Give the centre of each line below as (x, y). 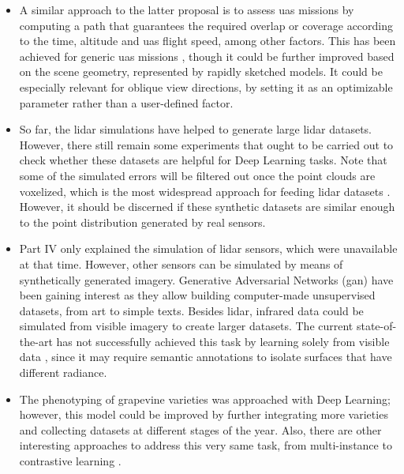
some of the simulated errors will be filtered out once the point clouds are (197, 175)
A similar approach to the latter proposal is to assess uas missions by (187, 9)
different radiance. (63, 372)
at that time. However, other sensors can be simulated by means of (181, 263)
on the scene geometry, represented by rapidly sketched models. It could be (201, 71)
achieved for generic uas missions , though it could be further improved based (207, 56)
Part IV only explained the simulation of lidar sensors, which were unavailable (208, 248)
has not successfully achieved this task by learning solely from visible (223, 341)
